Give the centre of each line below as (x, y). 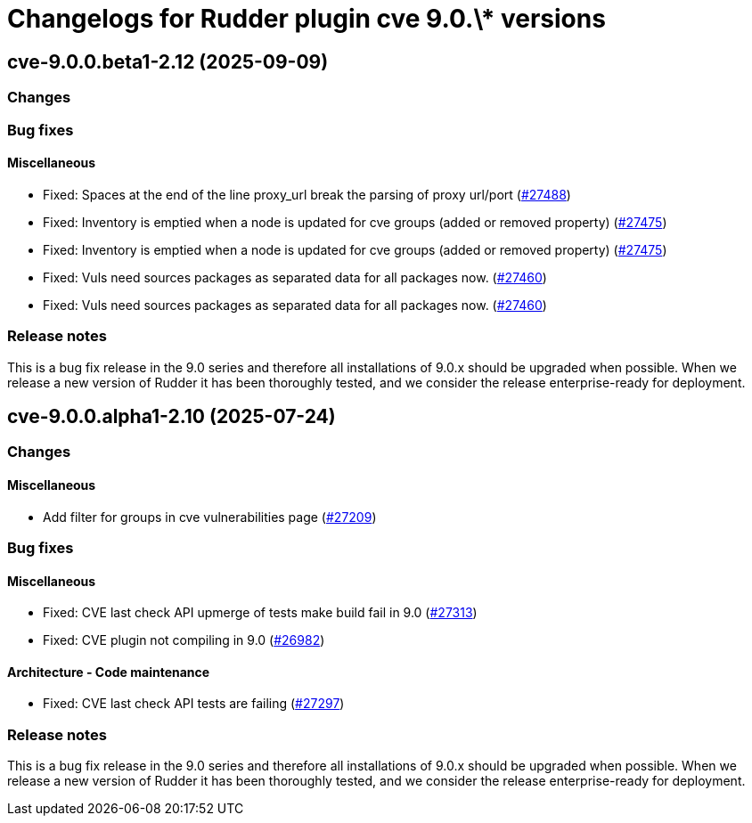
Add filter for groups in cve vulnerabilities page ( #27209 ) (210, 517)
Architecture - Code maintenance (109, 672)
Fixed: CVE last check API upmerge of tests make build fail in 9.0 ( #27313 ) (260, 613)
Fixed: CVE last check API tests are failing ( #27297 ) (194, 704)
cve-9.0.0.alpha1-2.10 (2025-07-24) (172, 416)
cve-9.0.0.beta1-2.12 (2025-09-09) (168, 61)
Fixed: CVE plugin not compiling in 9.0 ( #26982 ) (184, 640)
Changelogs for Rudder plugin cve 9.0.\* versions (307, 19)
